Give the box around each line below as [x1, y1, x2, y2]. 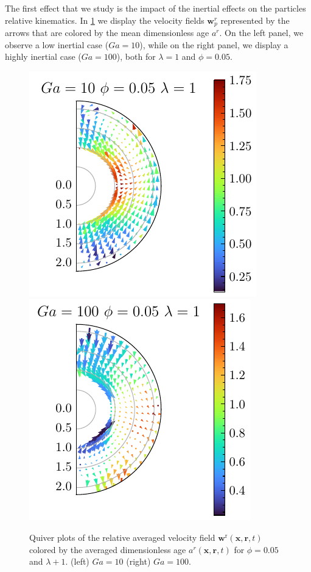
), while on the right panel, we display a [139, 38, 288, 51]
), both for [116, 50, 156, 63]
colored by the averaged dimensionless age [29, 543, 186, 556]
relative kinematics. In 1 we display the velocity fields [5, 13, 204, 26]
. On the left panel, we [219, 26, 304, 39]
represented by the [220, 13, 290, 26]
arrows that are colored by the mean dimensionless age [5, 26, 209, 39]
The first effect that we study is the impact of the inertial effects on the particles [5, 2, 306, 14]
